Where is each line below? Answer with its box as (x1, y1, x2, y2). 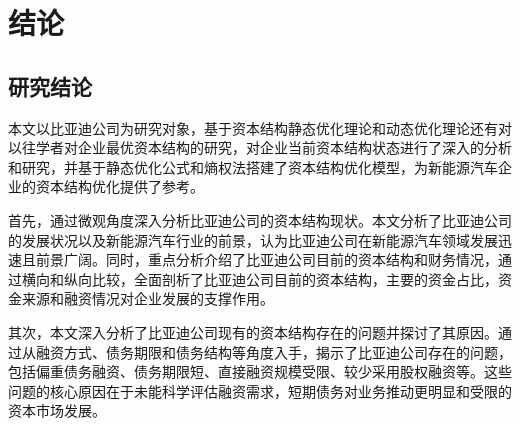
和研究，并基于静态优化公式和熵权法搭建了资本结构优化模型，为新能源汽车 (8, 156, 498, 177)
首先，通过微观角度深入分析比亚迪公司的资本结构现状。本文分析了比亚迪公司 (8, 209, 512, 230)
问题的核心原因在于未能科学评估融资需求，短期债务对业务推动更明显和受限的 (8, 380, 512, 401)
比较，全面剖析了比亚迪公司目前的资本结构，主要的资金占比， (91, 268, 498, 289)
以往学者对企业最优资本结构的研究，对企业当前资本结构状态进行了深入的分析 (8, 137, 512, 158)
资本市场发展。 (8, 400, 106, 421)
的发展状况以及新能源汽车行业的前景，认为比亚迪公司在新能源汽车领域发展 (8, 229, 498, 250)
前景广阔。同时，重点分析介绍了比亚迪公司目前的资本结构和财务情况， (35, 249, 498, 270)
